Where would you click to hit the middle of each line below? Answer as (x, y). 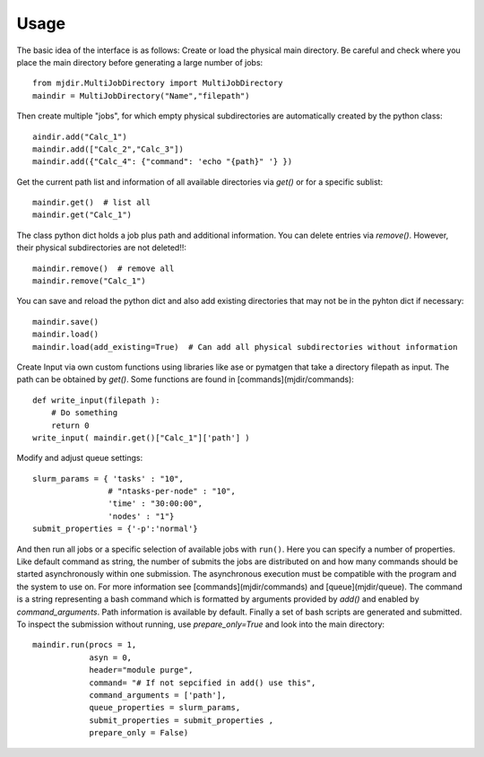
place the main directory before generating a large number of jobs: (140, 62)
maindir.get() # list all (92, 203)
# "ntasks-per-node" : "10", (172, 492)
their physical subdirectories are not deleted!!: (102, 248)
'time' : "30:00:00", (156, 504)
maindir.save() (66, 322)
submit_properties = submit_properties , (181, 720)
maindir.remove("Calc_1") (90, 281)
